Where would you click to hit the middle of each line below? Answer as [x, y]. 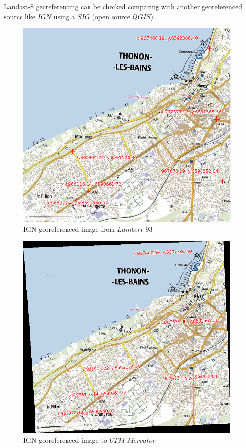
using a [64, 16]
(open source [111, 16]
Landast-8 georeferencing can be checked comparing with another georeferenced [123, 6]
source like [20, 16]
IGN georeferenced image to [65, 439]
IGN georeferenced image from [69, 229]
